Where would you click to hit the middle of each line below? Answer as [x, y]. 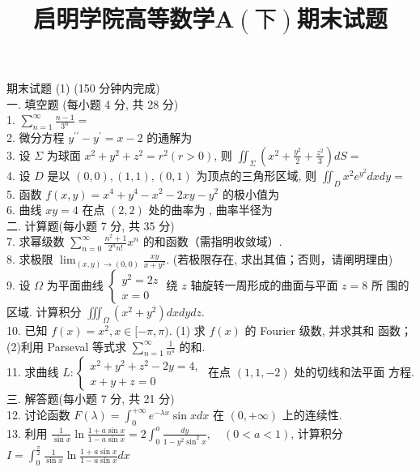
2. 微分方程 [36, 137]
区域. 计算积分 [44, 312]
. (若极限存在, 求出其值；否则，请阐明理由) [280, 259]
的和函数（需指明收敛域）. [212, 241]
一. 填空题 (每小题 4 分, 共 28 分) [93, 103]
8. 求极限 [30, 259]
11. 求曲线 [33, 372]
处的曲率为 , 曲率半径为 [210, 210]
